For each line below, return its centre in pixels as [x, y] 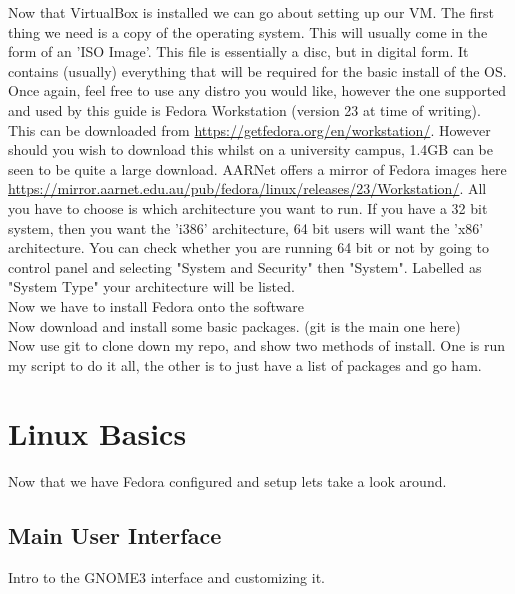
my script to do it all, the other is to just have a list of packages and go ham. [245, 364]
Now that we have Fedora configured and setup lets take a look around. [227, 481]
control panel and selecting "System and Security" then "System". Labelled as [245, 266]
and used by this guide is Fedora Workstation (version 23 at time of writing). [244, 109]
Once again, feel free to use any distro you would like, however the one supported [257, 90]
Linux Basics [97, 433]
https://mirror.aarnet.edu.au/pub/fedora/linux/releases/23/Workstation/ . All [247, 188]
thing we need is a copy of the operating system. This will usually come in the [248, 31]
